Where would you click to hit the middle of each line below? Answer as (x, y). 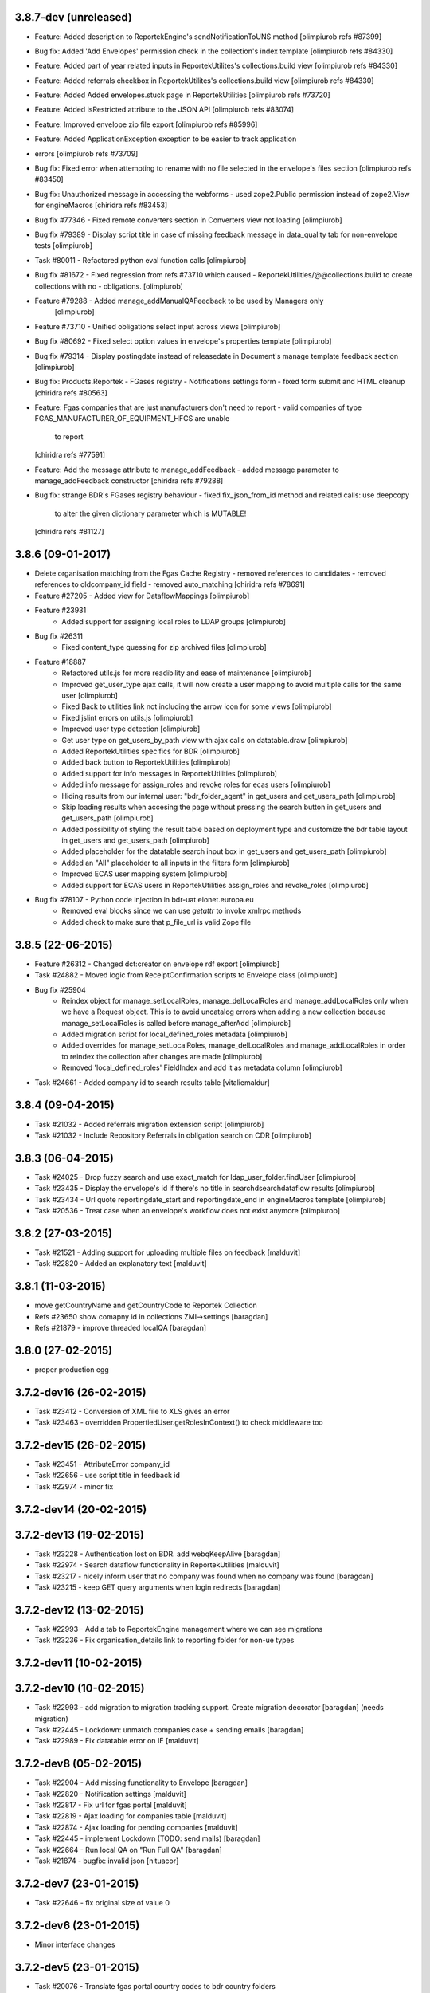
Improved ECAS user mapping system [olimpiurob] (145, 874)
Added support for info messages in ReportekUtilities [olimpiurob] (170, 773)
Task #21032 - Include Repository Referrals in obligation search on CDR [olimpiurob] (173, 1135)
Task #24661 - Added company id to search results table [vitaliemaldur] (152, 1082)
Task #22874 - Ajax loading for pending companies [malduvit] (136, 1827)
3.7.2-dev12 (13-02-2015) (79, 1610)
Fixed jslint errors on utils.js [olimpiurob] (127, 717)
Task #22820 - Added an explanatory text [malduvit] (121, 1264)
